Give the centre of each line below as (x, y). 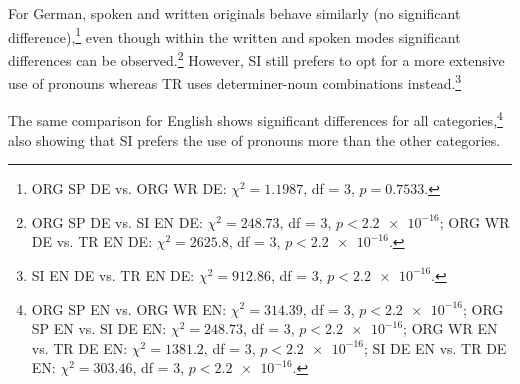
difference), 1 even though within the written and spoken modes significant (234, 35)
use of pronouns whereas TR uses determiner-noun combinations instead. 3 (235, 81)
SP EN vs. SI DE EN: (99, 328)
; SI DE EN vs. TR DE (435, 347)
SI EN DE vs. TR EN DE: (113, 274)
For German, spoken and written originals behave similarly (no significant (234, 13)
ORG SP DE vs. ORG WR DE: (129, 188)
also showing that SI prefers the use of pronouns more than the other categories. (254, 139)
